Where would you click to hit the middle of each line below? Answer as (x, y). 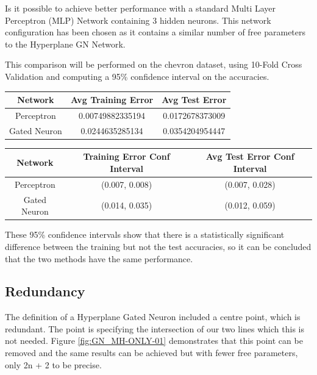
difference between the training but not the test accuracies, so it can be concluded (158, 246)
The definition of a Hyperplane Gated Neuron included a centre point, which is (153, 317)
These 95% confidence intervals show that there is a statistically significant (145, 234)
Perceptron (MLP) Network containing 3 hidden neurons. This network (138, 20)
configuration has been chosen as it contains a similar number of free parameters (155, 32)
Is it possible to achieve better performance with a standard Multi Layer (141, 8)
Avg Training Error (112, 100)
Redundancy (45, 291)
